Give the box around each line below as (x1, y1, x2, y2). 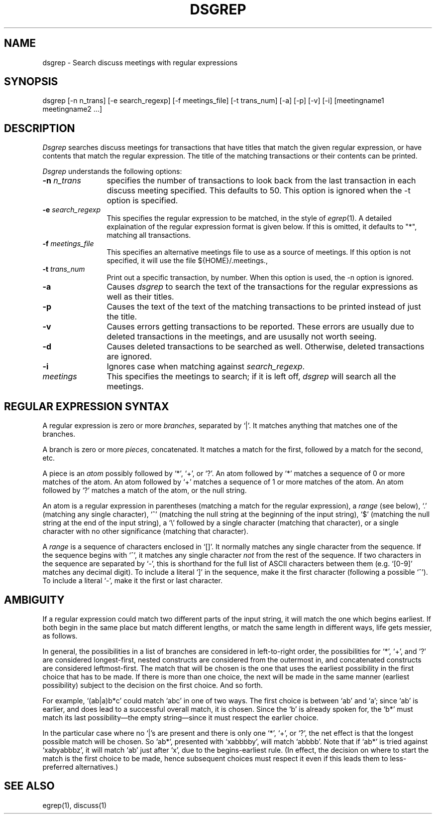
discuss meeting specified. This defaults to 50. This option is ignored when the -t (107, 185, 411, 196)
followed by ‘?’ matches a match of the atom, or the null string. (42, 486, 247, 495)
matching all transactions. (107, 231, 191, 240)
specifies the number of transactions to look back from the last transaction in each (107, 175, 416, 186)
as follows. (42, 631, 78, 640)
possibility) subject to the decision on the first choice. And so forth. (42, 680, 263, 689)
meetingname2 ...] (42, 105, 103, 114)
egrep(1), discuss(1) (42, 801, 107, 810)
